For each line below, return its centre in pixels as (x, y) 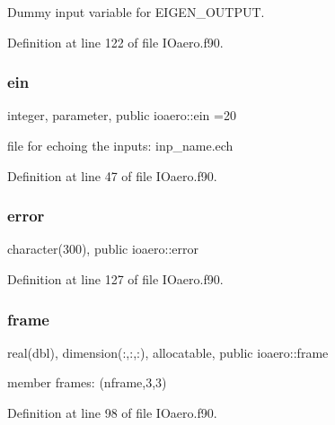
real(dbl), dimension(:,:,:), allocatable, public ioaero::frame (168, 352)
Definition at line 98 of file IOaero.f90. (112, 412)
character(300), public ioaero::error (103, 249)
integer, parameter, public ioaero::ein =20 (122, 115)
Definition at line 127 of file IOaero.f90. (115, 279)
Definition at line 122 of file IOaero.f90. (115, 42)
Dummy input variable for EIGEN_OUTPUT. (136, 12)
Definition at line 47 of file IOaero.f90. (112, 175)
